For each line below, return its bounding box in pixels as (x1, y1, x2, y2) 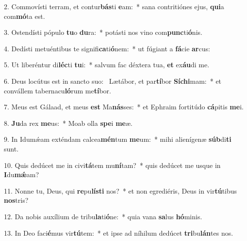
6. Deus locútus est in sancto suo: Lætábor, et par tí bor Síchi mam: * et (4, 75, 222, 86)
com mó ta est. (4, 11, 45, 21)
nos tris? (4, 195, 29, 205)
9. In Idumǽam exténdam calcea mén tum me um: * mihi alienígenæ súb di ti (4, 134, 231, 144)
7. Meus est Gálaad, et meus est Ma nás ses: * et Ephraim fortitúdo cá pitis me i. (4, 102, 244, 112)
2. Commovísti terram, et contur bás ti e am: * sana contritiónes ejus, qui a (4, 1, 224, 11)
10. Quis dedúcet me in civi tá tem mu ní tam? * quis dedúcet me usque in (4, 160, 221, 170)
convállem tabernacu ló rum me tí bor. (4, 85, 111, 95)
